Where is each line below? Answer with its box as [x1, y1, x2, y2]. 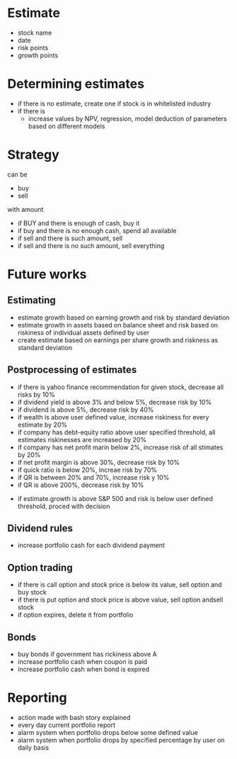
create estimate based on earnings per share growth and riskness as [17, 335, 219, 344]
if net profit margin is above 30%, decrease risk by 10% [17, 458, 180, 466]
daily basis [17, 743, 50, 752]
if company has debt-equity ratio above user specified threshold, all [17, 427, 216, 437]
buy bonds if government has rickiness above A [17, 650, 157, 658]
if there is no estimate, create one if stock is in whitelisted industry [17, 99, 212, 108]
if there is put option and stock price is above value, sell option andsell [17, 595, 224, 604]
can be [7, 170, 28, 179]
